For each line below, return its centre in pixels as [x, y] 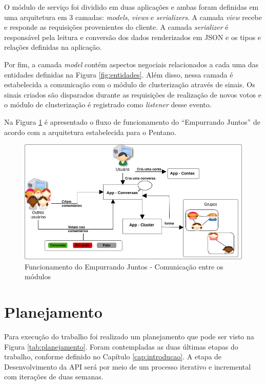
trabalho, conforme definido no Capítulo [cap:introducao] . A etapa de [113, 357]
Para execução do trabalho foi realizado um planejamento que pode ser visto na [129, 336]
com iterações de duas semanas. [54, 377]
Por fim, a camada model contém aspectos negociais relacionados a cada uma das [131, 64]
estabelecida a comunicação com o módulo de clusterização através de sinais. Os [130, 84]
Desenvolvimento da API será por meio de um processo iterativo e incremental [128, 366]
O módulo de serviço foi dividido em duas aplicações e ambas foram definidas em [131, 7]
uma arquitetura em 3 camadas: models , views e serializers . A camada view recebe [133, 17]
